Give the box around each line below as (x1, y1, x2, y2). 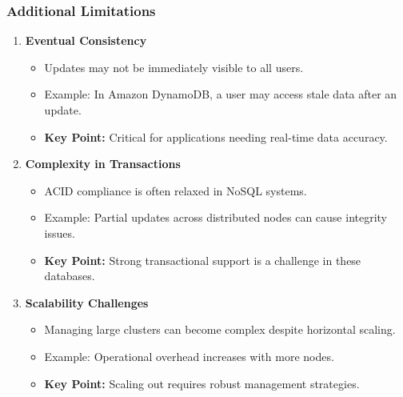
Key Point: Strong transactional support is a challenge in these (44, 251, 361, 268)
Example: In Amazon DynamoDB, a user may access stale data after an (44, 86, 397, 102)
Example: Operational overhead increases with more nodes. (44, 347, 334, 364)
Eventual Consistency (25, 32, 147, 49)
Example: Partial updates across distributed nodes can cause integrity (44, 209, 388, 226)
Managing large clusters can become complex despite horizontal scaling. (44, 321, 396, 338)
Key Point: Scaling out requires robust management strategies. (44, 375, 360, 391)
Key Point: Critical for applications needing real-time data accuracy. (44, 128, 388, 145)
